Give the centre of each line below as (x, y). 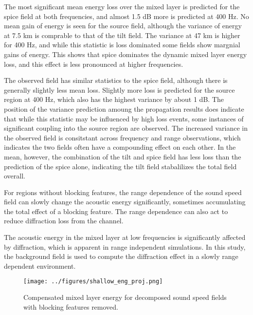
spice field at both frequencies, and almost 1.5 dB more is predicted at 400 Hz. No (126, 16)
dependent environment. (40, 266)
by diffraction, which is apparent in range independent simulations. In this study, (125, 246)
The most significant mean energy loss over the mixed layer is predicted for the (122, 6)
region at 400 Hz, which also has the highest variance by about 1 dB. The (114, 99)
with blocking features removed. (71, 306)
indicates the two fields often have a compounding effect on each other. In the (120, 147)
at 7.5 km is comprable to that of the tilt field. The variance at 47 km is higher (122, 35)
